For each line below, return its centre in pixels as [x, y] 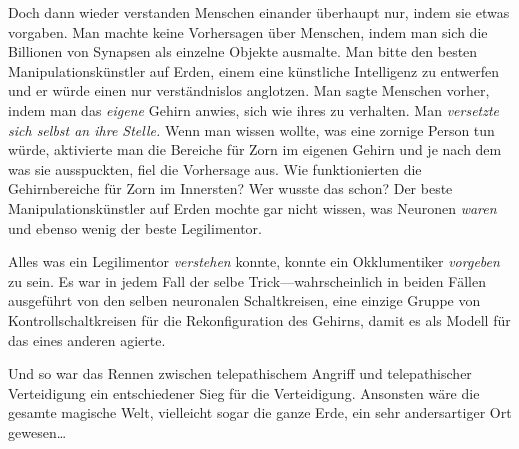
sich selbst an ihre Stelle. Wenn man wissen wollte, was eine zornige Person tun [251, 129]
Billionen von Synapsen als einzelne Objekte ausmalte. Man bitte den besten [243, 51]
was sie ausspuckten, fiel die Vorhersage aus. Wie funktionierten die [215, 168]
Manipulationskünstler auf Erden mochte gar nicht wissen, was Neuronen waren [252, 207]
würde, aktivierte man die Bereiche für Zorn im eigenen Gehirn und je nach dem [255, 149]
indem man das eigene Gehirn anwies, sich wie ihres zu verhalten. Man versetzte [254, 109]
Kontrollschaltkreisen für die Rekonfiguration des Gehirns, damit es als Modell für [259, 319]
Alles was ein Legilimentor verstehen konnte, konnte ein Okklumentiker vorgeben [254, 261]
